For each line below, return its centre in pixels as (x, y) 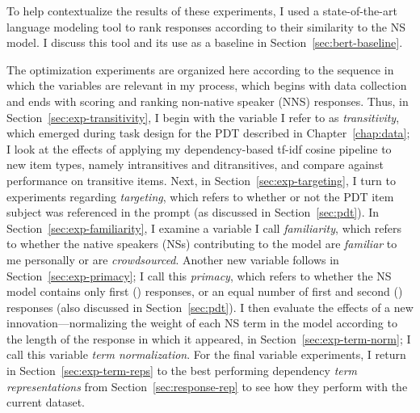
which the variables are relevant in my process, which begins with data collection (207, 85)
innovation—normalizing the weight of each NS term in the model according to (202, 323)
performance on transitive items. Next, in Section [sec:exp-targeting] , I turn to (201, 180)
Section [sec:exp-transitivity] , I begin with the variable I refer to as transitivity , (203, 117)
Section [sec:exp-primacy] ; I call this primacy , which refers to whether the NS (199, 275)
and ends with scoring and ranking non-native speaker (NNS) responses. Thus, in (208, 101)
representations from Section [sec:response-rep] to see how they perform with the (207, 386)
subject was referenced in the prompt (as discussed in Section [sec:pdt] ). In (193, 212)
